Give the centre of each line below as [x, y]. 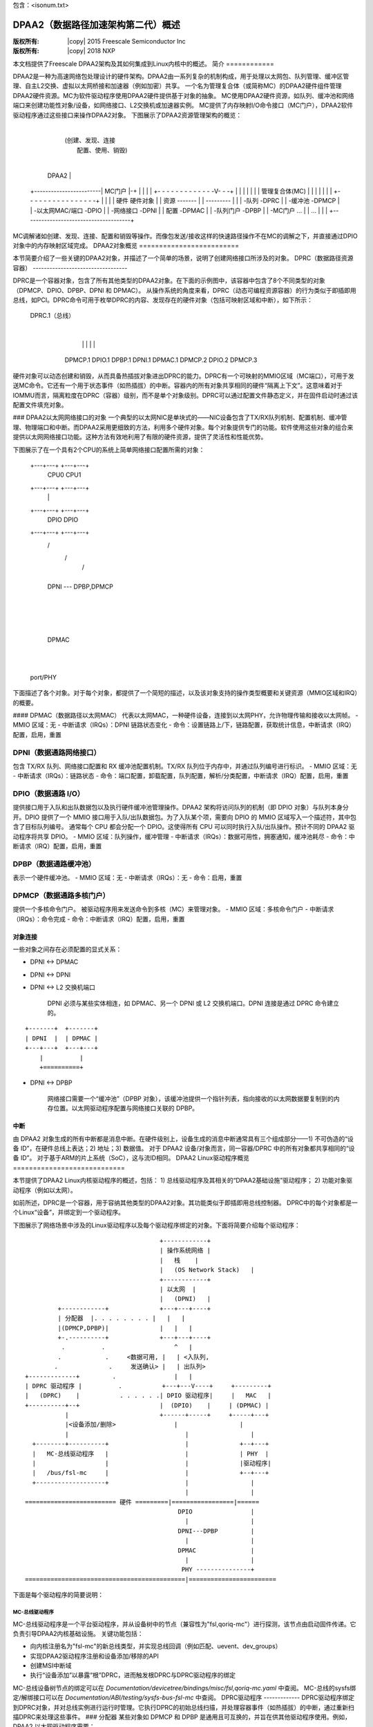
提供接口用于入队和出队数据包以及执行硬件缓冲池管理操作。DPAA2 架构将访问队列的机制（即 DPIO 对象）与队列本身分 [181, 808]
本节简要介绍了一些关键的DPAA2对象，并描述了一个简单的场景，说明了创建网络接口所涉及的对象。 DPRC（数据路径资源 [183, 258]
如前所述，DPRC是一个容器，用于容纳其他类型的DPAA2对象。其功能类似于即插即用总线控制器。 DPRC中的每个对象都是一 [185, 1203]
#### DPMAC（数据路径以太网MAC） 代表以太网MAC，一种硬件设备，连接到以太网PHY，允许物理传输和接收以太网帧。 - [185, 715]
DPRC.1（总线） [52, 316]
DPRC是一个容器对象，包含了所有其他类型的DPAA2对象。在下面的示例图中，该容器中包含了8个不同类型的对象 [169, 280]
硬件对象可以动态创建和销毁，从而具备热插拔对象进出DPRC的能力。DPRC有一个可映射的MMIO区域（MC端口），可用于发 [184, 376]
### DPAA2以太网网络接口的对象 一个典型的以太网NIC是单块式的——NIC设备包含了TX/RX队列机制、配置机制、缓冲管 [180, 417]
